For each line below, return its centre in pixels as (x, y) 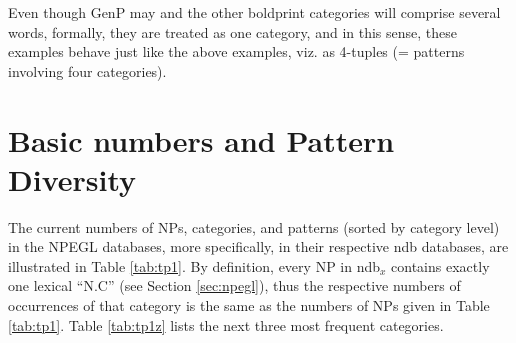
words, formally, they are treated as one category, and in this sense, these (233, 31)
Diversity (72, 178)
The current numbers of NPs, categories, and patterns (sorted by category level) (254, 226)
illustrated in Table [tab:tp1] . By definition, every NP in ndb (194, 265)
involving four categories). (87, 70)
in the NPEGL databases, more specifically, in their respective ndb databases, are (258, 246)
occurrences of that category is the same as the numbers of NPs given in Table (249, 305)
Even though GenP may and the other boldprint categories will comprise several (254, 12)
